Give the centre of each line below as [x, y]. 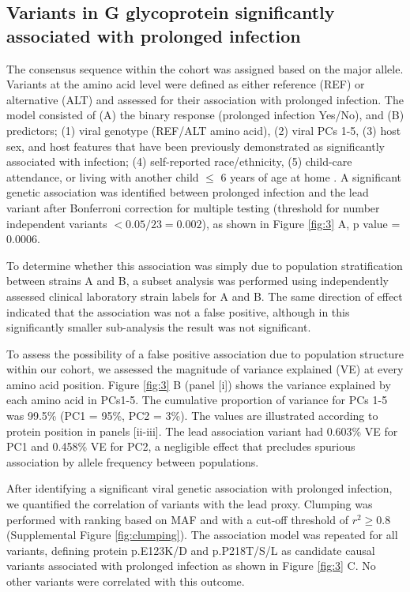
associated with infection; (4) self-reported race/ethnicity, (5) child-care [179, 161]
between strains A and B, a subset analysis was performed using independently [197, 281]
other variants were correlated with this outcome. [126, 581]
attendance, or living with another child [103, 176]
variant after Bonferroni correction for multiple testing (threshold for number [193, 207]
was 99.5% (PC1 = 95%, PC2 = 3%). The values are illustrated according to [192, 416]
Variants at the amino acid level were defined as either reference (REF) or [186, 84]
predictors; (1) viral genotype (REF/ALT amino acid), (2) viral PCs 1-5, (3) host [204, 130]
